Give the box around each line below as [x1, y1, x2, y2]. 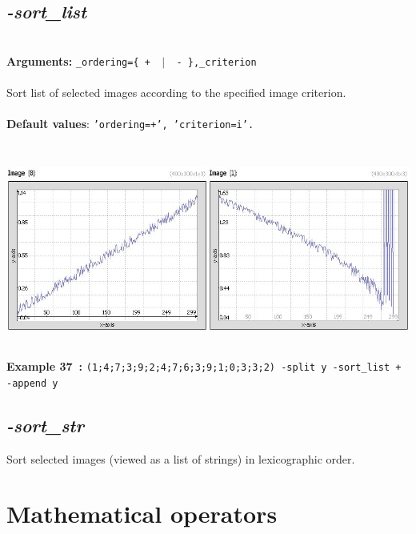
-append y [6, 377, 58, 389]
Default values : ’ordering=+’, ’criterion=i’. [6, 115, 254, 132]
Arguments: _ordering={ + [6, 52, 150, 69]
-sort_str [6, 412, 84, 437]
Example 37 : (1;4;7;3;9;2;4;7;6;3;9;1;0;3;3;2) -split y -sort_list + [6, 358, 402, 375]
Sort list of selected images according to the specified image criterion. [6, 84, 346, 101]
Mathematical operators [6, 497, 278, 530]
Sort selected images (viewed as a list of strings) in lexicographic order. [6, 450, 355, 467]
